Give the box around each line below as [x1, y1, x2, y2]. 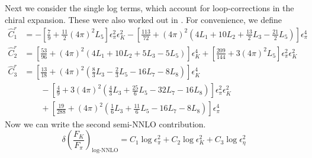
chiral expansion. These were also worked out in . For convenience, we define [5, 13, 282, 25]
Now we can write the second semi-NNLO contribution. [5, 117, 206, 130]
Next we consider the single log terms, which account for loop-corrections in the [5, 2, 294, 14]
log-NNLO [92, 147, 118, 153]
